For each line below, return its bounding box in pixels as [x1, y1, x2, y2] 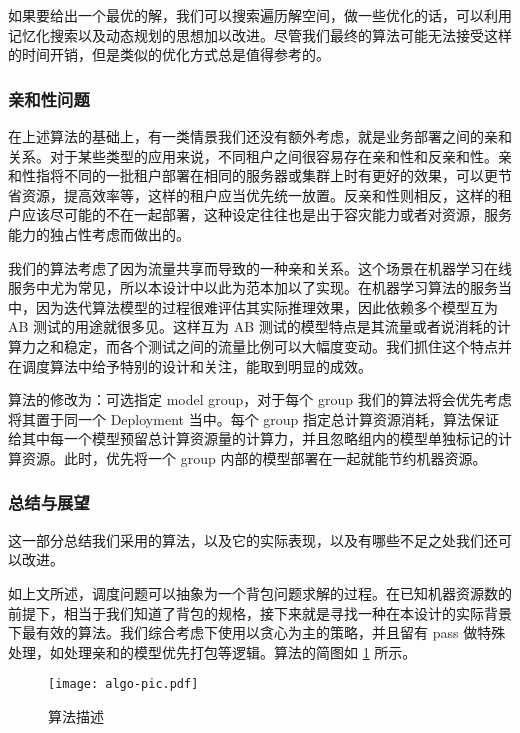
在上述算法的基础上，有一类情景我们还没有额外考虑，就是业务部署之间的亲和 [8, 126, 512, 146]
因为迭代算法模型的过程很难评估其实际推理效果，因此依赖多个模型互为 [35, 296, 498, 317]
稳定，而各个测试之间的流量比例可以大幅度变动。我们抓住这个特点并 [63, 335, 512, 356]
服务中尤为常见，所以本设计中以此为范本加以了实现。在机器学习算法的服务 [8, 277, 498, 298]
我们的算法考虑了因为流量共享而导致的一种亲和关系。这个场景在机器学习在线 [8, 257, 512, 278]
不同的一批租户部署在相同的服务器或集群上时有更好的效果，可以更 [63, 165, 498, 186]
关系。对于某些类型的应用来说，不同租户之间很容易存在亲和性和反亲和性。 [8, 145, 498, 166]
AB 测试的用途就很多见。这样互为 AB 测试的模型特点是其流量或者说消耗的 [8, 316, 497, 337]
